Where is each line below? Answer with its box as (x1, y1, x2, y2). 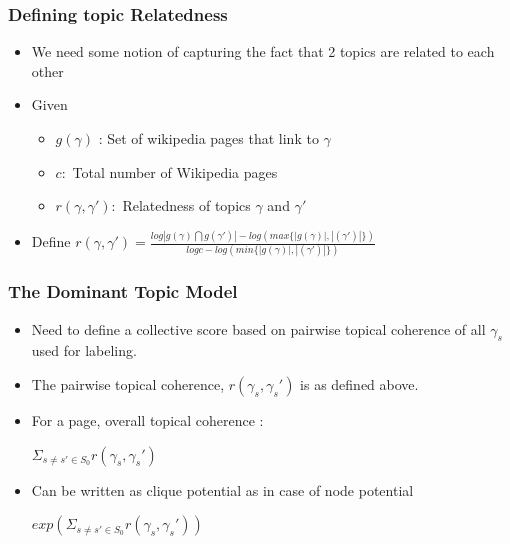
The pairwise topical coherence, (31, 374, 225, 395)
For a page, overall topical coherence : (31, 410, 264, 431)
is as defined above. (300, 374, 419, 395)
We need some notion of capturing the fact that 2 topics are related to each (31, 41, 495, 62)
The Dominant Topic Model (8, 279, 238, 304)
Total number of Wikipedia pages (72, 161, 278, 182)
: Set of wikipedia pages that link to (98, 128, 319, 148)
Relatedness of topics (122, 195, 251, 216)
